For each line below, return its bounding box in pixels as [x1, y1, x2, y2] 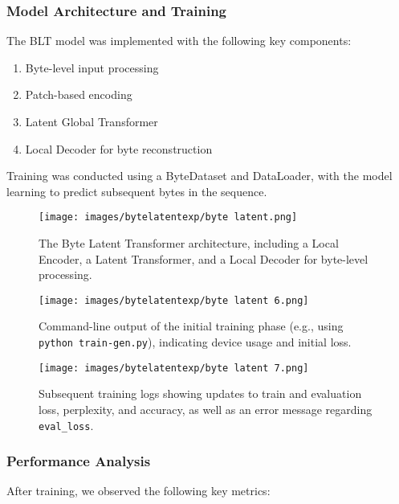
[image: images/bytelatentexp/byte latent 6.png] [39, 294, 309, 306]
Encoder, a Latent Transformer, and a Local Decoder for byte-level [39, 250, 368, 267]
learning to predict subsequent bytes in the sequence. [6, 182, 267, 199]
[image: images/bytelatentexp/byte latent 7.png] [39, 362, 309, 374]
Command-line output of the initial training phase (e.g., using [39, 318, 344, 334]
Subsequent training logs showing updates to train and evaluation [39, 385, 362, 402]
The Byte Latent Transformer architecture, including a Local [39, 235, 339, 252]
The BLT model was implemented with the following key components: [6, 32, 352, 49]
